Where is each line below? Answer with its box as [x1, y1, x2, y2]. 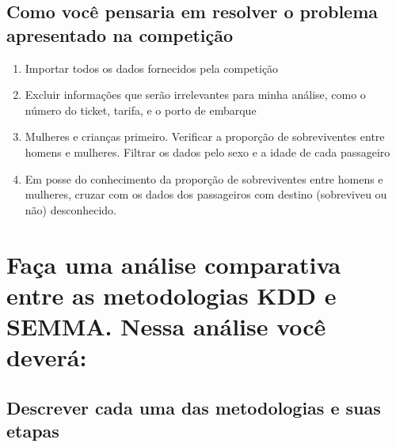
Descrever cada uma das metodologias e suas [6, 395, 381, 419]
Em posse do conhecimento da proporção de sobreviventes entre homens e [25, 170, 383, 187]
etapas [6, 419, 59, 443]
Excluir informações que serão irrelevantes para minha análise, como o [25, 86, 366, 103]
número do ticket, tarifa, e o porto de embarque [25, 101, 257, 118]
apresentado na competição [6, 22, 234, 47]
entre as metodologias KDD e [6, 278, 337, 311]
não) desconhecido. [25, 201, 116, 218]
